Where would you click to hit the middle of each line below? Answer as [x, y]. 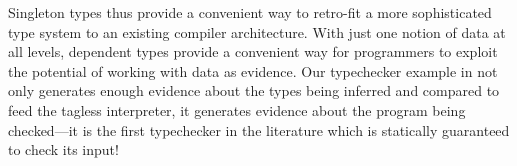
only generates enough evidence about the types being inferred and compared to [254, 90]
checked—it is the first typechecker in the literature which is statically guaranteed [259, 129]
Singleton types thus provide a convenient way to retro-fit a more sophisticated [250, 12]
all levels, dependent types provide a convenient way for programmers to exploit [253, 51]
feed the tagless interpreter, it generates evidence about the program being [237, 109]
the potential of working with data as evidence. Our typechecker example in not [253, 70]
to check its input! [63, 149]
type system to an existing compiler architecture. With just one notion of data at [257, 31]
